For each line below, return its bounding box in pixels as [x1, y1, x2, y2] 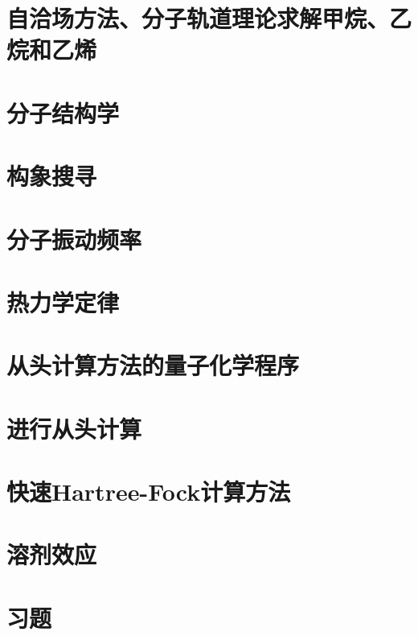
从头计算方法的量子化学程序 [6, 349, 300, 382]
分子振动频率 [6, 222, 142, 255]
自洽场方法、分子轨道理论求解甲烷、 [6, 2, 390, 35]
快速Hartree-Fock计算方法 [6, 475, 291, 507]
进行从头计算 [6, 411, 142, 444]
